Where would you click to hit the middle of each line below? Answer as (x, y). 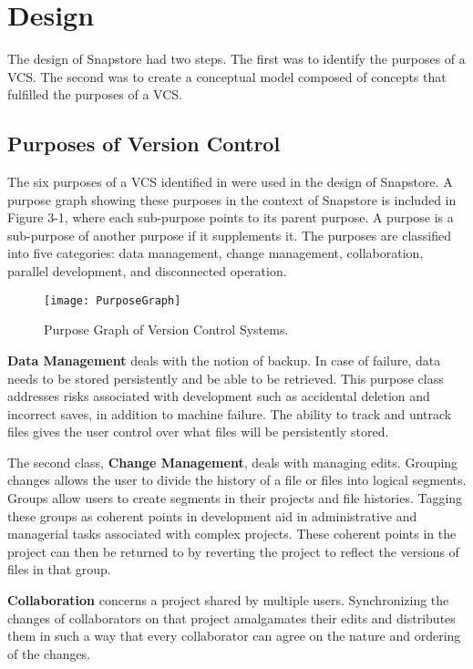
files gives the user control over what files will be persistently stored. (198, 432)
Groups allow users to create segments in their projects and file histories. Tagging (235, 498)
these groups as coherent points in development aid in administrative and (212, 515)
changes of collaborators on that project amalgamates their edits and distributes (231, 618)
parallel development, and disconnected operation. (147, 271)
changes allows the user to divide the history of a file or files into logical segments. (237, 480)
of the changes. (49, 653)
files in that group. (59, 569)
